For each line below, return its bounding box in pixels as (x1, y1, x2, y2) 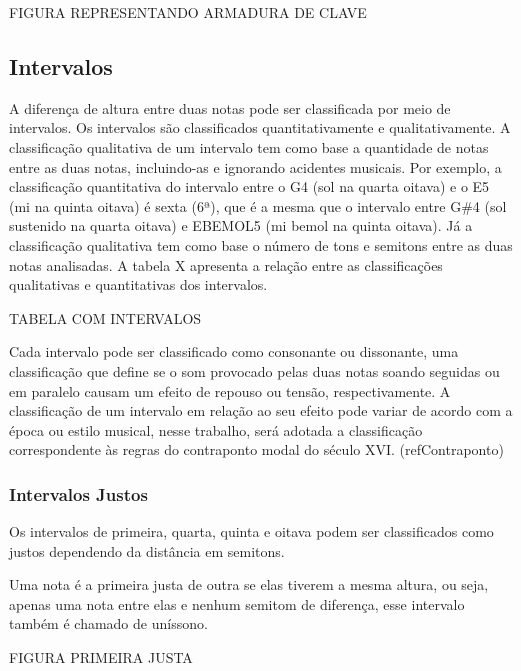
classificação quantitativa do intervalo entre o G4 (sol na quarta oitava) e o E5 (9, 176, 490, 197)
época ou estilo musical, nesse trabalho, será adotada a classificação (9, 419, 423, 440)
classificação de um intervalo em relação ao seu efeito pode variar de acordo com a (9, 400, 513, 421)
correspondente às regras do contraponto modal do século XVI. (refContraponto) (9, 439, 504, 460)
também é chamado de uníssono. (9, 613, 208, 634)
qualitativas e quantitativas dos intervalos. (9, 274, 268, 295)
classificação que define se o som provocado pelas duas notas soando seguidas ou (9, 360, 500, 381)
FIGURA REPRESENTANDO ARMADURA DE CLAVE (9, 2, 367, 22)
